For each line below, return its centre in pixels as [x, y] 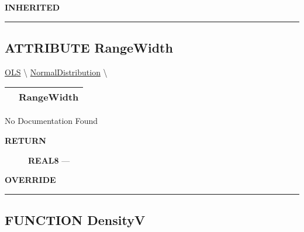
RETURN [25, 140]
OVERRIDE [30, 180]
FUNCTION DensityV [75, 220]
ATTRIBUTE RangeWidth [89, 47]
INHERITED [32, 7]
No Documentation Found [51, 121]
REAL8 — [49, 160]
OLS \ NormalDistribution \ [56, 72]
